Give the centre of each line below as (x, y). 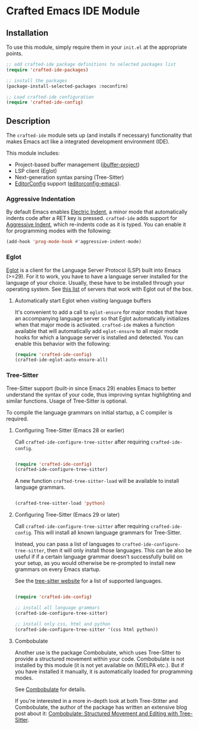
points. (15, 54)
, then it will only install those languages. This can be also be (118, 551)
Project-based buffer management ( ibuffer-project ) (77, 165)
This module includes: (33, 153)
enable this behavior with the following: (62, 344)
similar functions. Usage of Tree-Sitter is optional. (67, 401)
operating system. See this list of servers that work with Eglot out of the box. (99, 289)
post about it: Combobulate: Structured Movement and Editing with (96, 713)
